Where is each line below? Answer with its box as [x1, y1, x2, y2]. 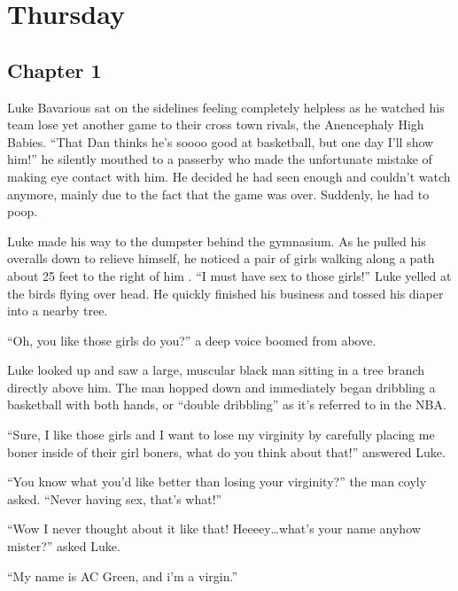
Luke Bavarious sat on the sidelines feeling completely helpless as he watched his [7, 97, 445, 116]
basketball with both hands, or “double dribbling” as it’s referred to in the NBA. [7, 395, 446, 414]
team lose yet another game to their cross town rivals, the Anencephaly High [7, 115, 424, 134]
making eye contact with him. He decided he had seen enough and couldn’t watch [7, 167, 451, 185]
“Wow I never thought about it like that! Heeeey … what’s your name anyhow [7, 519, 421, 538]
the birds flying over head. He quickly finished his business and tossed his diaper [7, 284, 444, 302]
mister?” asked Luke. [7, 537, 120, 556]
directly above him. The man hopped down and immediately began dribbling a [7, 377, 436, 396]
